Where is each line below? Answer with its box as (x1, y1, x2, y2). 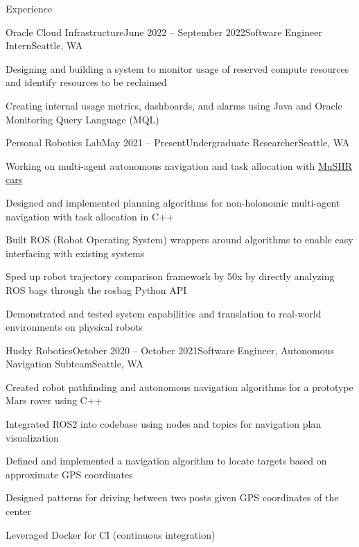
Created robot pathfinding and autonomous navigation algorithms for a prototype (6, 379, 353, 394)
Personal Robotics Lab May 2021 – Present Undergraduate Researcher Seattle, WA (6, 135, 350, 150)
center (6, 504, 31, 519)
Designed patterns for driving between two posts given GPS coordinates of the (6, 490, 339, 505)
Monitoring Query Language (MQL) (6, 112, 159, 126)
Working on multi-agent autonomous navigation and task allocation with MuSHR (6, 158, 353, 173)
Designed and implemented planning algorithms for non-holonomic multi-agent (6, 195, 340, 209)
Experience (6, 1, 53, 15)
